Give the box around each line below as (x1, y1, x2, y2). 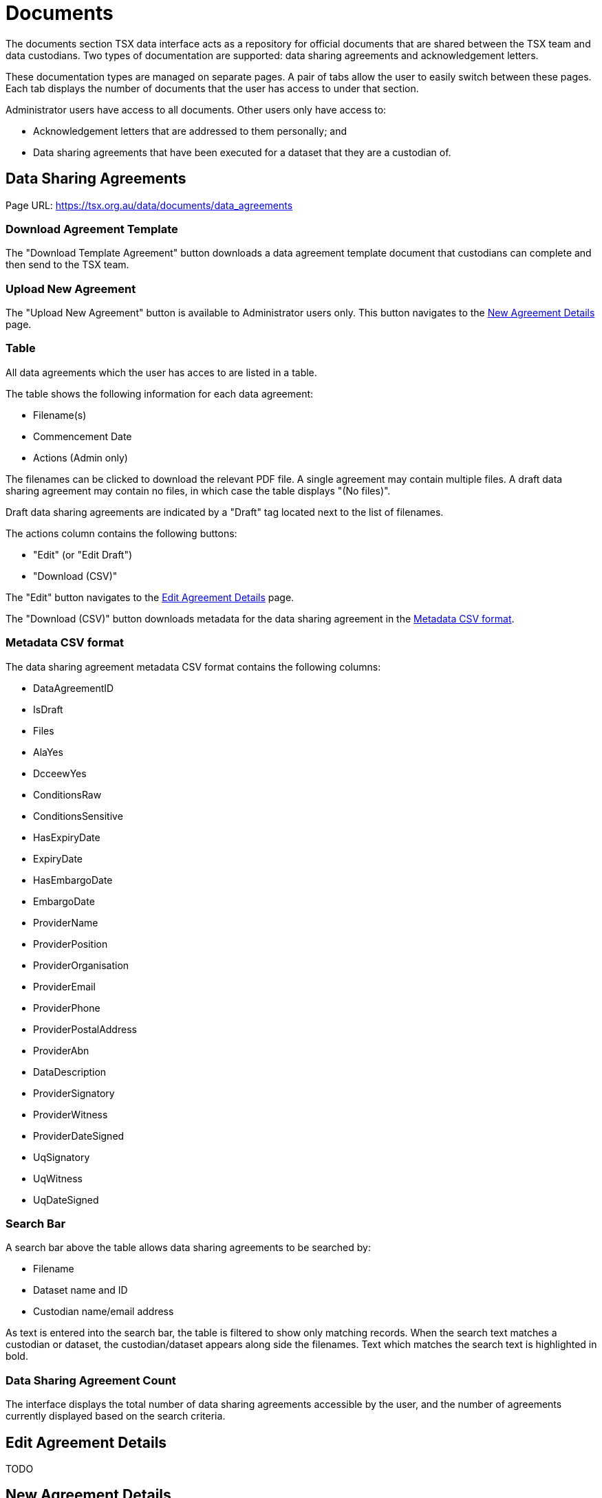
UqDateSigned (33, 1193, 99, 1206)
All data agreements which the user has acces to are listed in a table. (6, 366, 317, 378)
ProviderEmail (33, 980, 96, 992)
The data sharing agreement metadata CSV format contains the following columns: (6, 660, 381, 673)
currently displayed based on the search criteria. (6, 1410, 226, 1422)
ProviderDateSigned (33, 1129, 125, 1142)
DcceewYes (33, 767, 87, 779)
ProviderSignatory (33, 1087, 115, 1099)
